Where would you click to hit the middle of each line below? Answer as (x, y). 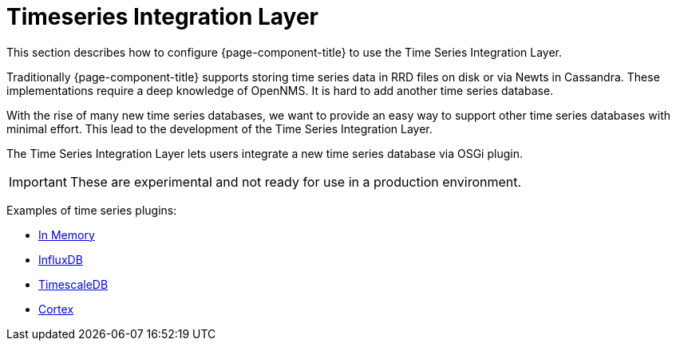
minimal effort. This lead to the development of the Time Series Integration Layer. (219, 128)
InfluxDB (61, 259)
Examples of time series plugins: (92, 210)
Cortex (56, 309)
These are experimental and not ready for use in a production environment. (296, 181)
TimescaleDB (73, 284)
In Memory (67, 235)
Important (38, 181)
